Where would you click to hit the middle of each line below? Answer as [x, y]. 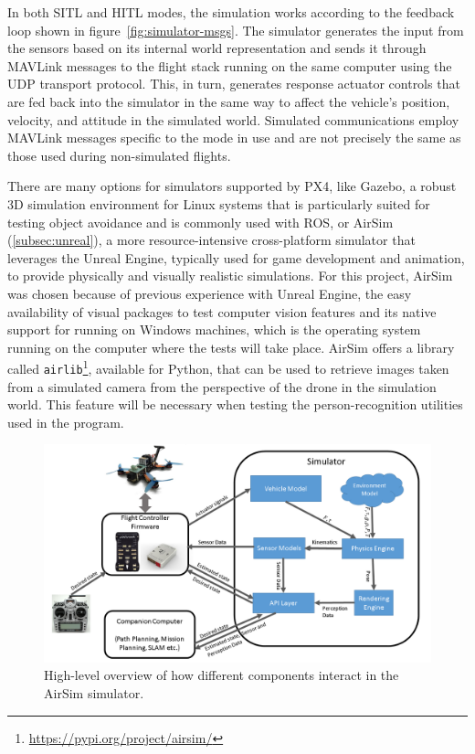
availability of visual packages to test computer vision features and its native [222, 311]
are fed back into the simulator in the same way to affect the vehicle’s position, [229, 101]
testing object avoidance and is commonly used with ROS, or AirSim [201, 222]
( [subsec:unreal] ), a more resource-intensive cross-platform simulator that [211, 240]
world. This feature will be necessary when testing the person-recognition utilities [235, 404]
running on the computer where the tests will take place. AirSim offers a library [231, 347]
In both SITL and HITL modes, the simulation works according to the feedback [231, 12]
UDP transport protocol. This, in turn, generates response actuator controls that [234, 84]
